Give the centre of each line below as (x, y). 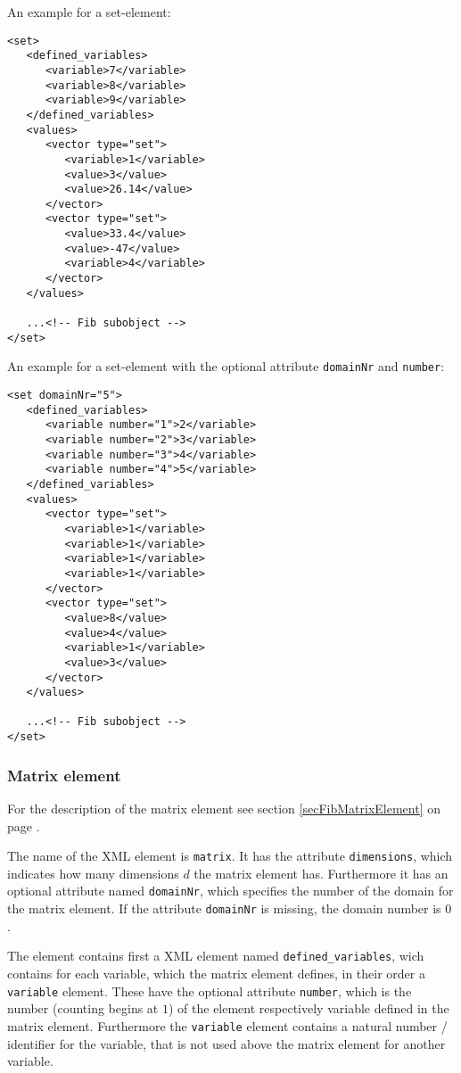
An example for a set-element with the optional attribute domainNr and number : (226, 366)
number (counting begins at (83, 1008)
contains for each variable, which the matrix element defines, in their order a (216, 973)
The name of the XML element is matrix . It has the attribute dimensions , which (230, 856)
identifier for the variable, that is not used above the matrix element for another (226, 1043)
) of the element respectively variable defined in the (309, 1008)
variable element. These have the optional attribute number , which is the (210, 990)
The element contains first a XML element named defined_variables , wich (216, 956)
